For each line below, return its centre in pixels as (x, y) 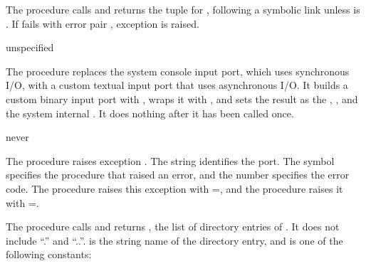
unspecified (30, 47)
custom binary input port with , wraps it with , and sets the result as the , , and (182, 99)
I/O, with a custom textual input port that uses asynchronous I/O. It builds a (177, 85)
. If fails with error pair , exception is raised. (103, 23)
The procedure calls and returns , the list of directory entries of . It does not (173, 227)
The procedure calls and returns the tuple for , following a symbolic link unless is (183, 9)
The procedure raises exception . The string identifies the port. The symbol (170, 160)
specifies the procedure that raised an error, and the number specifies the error (178, 175)
